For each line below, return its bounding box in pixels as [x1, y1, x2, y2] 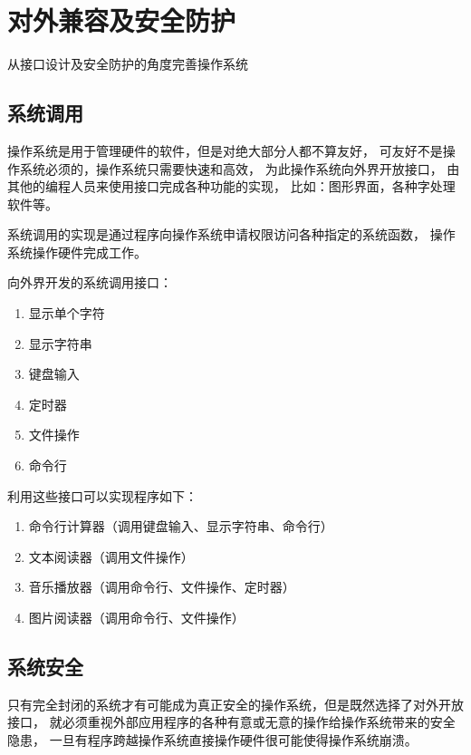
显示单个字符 [28, 304, 105, 323]
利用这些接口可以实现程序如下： [7, 486, 197, 505]
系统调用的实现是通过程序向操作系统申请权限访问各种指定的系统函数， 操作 [7, 225, 456, 244]
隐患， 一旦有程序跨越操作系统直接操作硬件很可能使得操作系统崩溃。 [7, 731, 418, 749]
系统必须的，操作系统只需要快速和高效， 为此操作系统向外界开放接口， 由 [19, 159, 460, 178]
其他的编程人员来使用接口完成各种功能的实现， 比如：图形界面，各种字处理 [7, 177, 456, 196]
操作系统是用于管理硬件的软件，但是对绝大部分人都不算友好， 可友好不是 [7, 140, 443, 160]
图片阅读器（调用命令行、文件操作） [28, 608, 245, 627]
